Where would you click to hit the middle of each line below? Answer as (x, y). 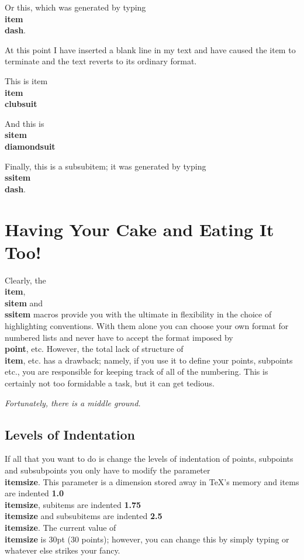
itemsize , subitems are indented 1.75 (73, 504)
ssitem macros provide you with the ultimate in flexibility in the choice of (138, 314)
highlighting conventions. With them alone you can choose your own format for (147, 326)
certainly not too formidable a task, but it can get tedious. (110, 383)
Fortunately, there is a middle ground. (73, 402)
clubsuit (21, 104)
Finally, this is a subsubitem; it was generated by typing (106, 166)
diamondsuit (30, 146)
